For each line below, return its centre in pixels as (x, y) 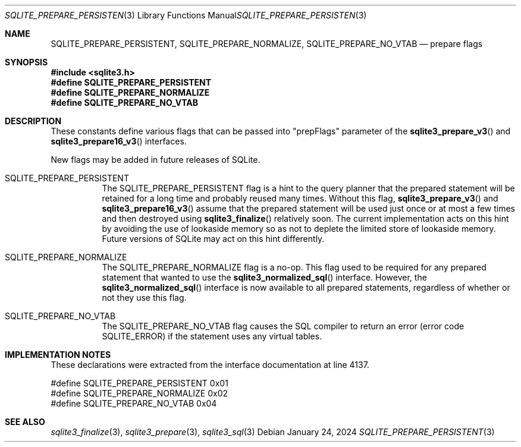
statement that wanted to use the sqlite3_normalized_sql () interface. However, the (264, 277)
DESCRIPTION (33, 121)
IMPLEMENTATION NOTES (58, 355)
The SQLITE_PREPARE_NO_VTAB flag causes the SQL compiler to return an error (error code (283, 326)
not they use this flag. (144, 298)
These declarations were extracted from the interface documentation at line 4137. (210, 365)
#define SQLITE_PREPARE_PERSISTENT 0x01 (139, 383)
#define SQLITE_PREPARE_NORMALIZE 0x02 (139, 393)
